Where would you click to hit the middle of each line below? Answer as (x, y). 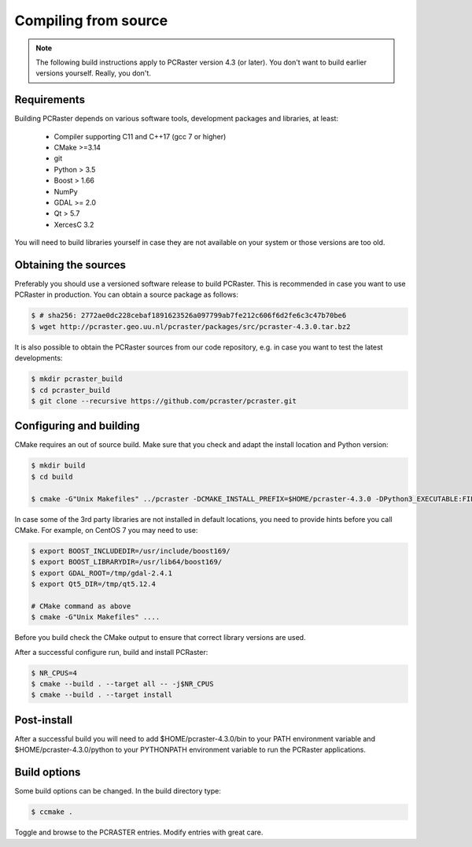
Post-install (44, 720)
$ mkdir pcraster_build (77, 379)
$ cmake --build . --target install (102, 695)
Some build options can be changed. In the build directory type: (118, 791)
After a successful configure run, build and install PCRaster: (111, 652)
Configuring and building (77, 426)
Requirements (50, 100)
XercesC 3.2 (74, 224)
